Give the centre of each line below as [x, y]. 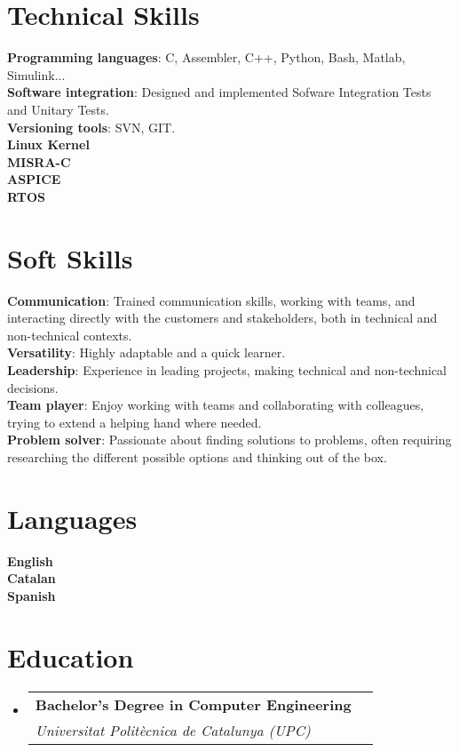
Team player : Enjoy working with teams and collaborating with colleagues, [216, 405]
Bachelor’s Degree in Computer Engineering [193, 704]
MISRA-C [39, 161]
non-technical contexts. [70, 335]
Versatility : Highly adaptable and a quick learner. [146, 352]
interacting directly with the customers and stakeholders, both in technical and [222, 318]
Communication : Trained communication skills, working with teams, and [211, 300]
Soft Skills [70, 257]
